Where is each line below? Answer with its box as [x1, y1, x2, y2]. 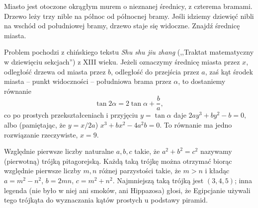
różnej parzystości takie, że [99, 165, 181, 176]
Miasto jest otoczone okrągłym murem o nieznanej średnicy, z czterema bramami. [4, 1, 253, 11]
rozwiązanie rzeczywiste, [4, 129, 78, 139]
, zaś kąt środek [205, 66, 253, 76]
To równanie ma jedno [164, 120, 232, 130]
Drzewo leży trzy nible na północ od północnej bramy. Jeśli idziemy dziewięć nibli [4, 10, 254, 21]
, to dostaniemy [178, 76, 226, 86]
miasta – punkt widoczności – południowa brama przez [4, 76, 172, 86]
